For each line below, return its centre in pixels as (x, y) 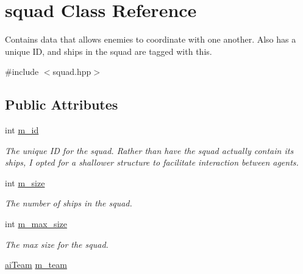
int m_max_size (36, 224)
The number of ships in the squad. (69, 203)
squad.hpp (72, 72)
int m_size (25, 182)
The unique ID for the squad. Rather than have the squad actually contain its (149, 150)
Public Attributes (62, 104)
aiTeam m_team (36, 265)
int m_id (22, 130)
